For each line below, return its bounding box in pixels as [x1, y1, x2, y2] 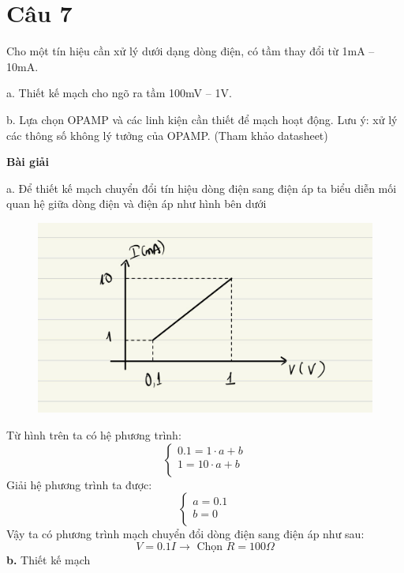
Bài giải [6, 153, 49, 170]
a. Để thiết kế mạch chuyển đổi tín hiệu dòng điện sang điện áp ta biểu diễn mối [6, 179, 397, 196]
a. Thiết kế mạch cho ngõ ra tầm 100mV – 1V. [6, 85, 232, 101]
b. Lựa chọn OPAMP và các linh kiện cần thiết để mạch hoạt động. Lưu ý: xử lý [6, 111, 398, 127]
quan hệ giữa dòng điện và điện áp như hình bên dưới [6, 195, 267, 212]
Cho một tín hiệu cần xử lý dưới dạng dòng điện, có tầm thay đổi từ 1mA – [6, 43, 375, 59]
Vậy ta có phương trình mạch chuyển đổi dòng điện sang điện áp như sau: [6, 526, 365, 542]
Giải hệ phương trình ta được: [6, 476, 152, 492]
